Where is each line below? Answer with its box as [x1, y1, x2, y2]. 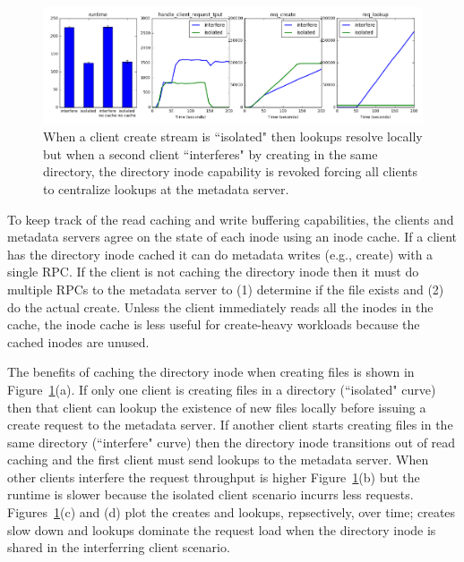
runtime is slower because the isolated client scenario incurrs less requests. [7, 485, 414, 504]
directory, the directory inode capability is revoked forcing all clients [43, 162, 418, 181]
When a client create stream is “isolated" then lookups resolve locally [43, 127, 423, 146]
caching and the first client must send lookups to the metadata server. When [7, 450, 429, 469]
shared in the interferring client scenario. [7, 538, 230, 557]
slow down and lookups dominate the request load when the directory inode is [7, 520, 436, 539]
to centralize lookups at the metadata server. [43, 179, 289, 198]
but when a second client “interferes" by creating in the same [43, 144, 378, 163]
